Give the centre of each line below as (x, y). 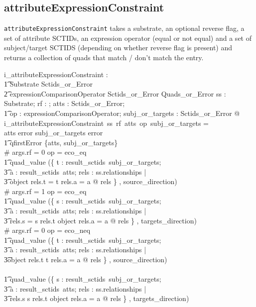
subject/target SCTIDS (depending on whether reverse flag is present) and (118, 48)
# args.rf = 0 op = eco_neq (47, 230)
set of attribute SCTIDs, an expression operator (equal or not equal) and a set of (128, 38)
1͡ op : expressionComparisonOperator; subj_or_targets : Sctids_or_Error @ (122, 113)
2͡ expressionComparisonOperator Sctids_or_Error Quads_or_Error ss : (115, 93)
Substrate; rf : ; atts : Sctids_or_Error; (64, 103)
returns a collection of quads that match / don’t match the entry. (104, 57)
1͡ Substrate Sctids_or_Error (48, 84)
